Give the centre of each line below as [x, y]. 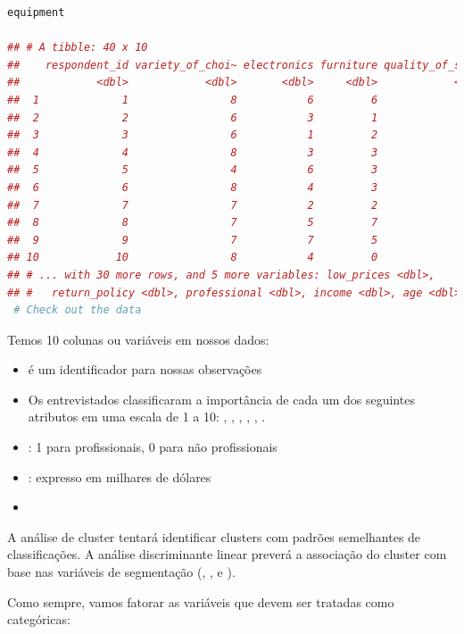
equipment [36, 13]
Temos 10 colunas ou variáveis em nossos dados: [138, 339]
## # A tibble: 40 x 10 [78, 48]
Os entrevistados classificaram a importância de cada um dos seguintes [221, 399]
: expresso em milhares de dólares [120, 476]
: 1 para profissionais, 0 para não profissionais [153, 447]
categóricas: [39, 619]
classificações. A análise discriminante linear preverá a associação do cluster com [227, 554]
